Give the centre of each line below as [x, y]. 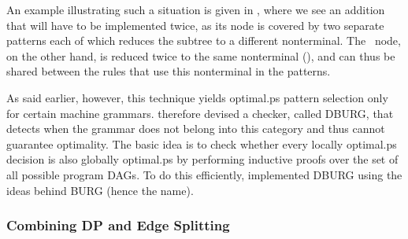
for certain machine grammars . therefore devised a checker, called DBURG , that [200, 113]
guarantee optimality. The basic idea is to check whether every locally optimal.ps [202, 143]
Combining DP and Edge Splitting [118, 225]
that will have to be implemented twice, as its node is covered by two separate [195, 25]
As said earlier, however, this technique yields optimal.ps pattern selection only [197, 97]
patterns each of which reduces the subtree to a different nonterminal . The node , [204, 40]
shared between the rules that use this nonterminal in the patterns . [169, 71]
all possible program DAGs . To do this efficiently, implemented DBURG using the [204, 174]
